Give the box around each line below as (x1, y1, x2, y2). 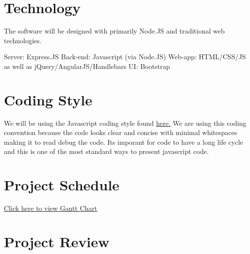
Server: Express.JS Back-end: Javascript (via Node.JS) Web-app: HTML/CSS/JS (4, 51, 246, 62)
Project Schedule (4, 175, 119, 195)
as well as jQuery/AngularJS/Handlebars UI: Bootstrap (4, 61, 170, 71)
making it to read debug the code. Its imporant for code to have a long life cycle (4, 136, 243, 147)
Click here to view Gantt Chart (4, 203, 98, 213)
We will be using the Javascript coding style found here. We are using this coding (4, 118, 247, 128)
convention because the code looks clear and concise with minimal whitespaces (4, 127, 237, 137)
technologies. (4, 35, 42, 45)
